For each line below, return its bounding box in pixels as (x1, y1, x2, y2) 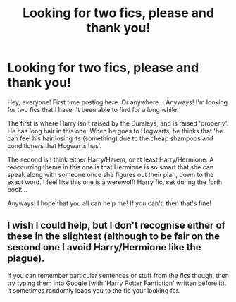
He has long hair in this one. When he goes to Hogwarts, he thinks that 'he (7, 126, 223, 135)
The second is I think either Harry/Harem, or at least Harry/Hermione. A (7, 155, 214, 164)
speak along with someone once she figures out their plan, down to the (7, 170, 214, 179)
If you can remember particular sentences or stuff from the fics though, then (7, 271, 230, 279)
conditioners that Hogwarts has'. (7, 141, 102, 150)
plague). (7, 253, 45, 265)
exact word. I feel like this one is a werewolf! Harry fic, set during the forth (7, 178, 223, 186)
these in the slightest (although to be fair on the (7, 231, 221, 243)
